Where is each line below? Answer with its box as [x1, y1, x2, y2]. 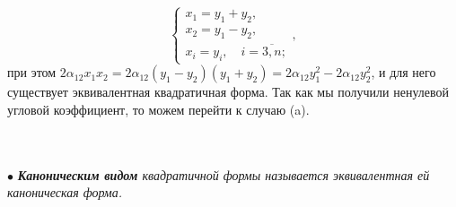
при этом [7, 63, 57, 82]
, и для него [371, 63, 436, 82]
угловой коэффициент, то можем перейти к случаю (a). [7, 99, 310, 118]
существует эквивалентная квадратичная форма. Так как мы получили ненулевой [7, 82, 450, 101]
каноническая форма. [7, 183, 123, 202]
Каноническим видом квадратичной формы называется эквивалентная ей [17, 165, 430, 184]
